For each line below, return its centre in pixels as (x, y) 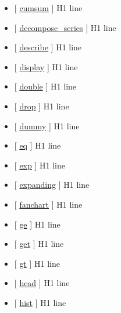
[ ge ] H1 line (37, 224)
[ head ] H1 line (42, 283)
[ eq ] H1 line (38, 145)
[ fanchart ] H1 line (48, 204)
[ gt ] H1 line (37, 263)
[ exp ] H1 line (40, 165)
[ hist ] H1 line (40, 302)
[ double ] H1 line (45, 86)
